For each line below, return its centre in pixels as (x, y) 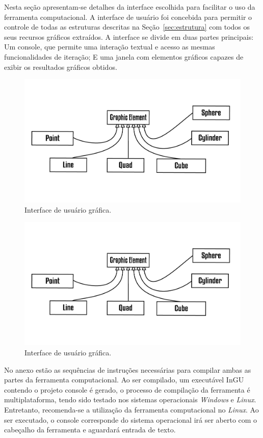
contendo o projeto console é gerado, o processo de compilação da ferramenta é (127, 389)
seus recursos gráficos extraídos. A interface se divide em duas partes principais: (129, 36)
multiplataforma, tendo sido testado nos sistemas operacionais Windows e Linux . (130, 400)
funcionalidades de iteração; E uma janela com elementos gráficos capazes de (124, 56)
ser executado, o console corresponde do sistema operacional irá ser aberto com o (131, 419)
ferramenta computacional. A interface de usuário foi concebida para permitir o (128, 17)
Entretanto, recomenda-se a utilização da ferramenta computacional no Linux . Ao (131, 409)
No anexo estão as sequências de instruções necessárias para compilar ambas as (128, 369)
